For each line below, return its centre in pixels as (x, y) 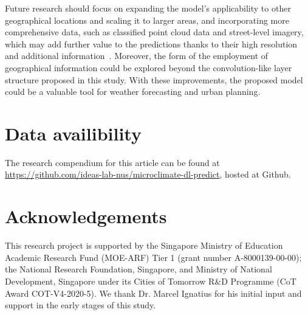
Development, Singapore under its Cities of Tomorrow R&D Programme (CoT (151, 281)
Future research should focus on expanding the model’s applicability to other (148, 8)
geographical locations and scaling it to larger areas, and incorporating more (147, 20)
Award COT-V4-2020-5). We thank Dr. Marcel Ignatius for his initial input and (153, 293)
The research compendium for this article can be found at (112, 162)
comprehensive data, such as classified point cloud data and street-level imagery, (154, 32)
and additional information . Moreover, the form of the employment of (137, 56)
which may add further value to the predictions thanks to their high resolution (151, 43)
